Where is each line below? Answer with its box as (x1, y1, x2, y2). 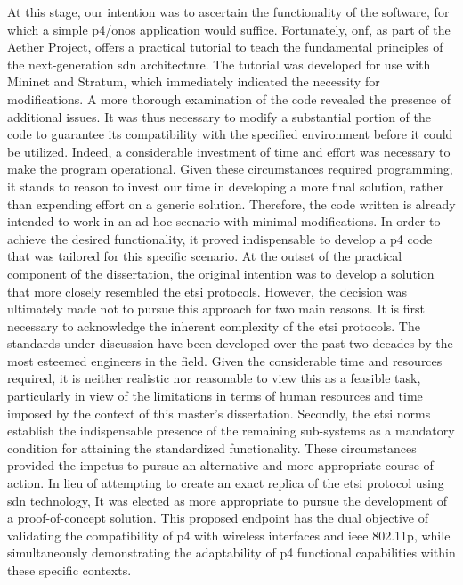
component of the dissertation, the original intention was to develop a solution (7, 264, 435, 282)
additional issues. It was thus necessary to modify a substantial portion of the (7, 107, 431, 126)
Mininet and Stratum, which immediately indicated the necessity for (7, 72, 380, 91)
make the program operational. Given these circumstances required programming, (7, 159, 453, 178)
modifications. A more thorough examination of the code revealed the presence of (7, 89, 451, 108)
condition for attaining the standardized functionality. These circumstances (7, 438, 417, 457)
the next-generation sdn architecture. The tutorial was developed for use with (7, 54, 431, 73)
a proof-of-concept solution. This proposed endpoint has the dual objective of (7, 508, 428, 527)
